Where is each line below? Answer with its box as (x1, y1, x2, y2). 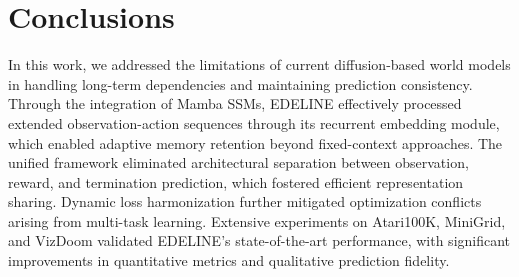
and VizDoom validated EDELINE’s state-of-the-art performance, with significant (8, 230, 511, 251)
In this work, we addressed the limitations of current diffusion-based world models (8, 54, 511, 75)
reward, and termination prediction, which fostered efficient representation (8, 171, 464, 192)
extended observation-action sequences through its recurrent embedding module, (8, 112, 500, 133)
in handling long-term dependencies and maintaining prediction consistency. (8, 73, 473, 94)
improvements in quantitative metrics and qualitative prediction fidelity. (8, 250, 450, 271)
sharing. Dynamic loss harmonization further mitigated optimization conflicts (8, 191, 482, 212)
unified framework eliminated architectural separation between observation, (8, 152, 469, 173)
